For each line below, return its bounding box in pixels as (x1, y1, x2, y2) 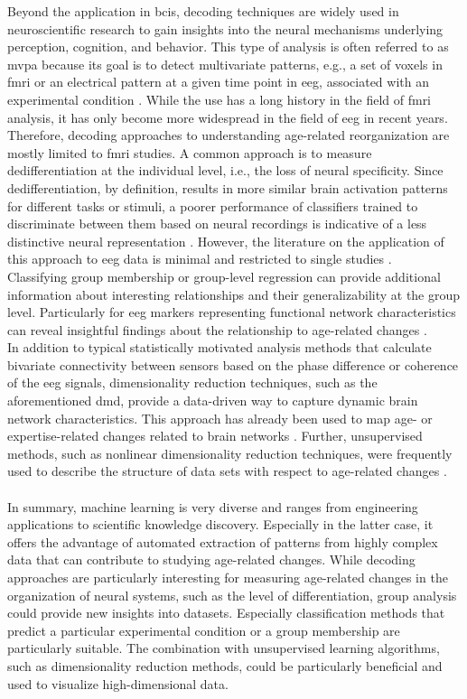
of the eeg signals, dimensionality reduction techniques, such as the (7, 373, 378, 392)
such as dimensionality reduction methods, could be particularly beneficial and (7, 656, 443, 675)
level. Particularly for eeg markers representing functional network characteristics (7, 303, 456, 322)
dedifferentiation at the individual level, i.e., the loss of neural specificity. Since (7, 161, 444, 180)
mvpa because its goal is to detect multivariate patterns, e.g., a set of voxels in (7, 54, 443, 73)
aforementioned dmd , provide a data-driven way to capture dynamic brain (7, 391, 418, 410)
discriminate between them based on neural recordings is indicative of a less (7, 214, 427, 233)
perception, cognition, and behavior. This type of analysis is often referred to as (7, 37, 449, 56)
